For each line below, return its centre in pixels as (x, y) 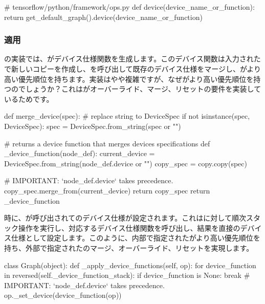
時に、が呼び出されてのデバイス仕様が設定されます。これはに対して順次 (125, 218)
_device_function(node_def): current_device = (80, 153)
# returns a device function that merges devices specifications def (107, 143)
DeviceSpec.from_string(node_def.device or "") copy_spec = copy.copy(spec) (126, 163)
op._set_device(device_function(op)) (63, 295)
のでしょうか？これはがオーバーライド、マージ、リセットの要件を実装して (136, 89)
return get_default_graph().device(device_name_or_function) (103, 17)
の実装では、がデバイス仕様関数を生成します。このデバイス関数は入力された (132, 59)
